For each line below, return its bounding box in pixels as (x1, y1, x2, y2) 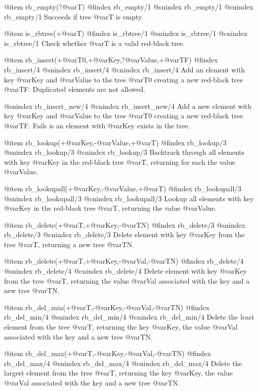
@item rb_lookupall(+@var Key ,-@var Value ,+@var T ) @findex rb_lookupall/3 (4, 183, 242, 193)
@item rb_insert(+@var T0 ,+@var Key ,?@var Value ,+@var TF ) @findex (4, 54, 218, 65)
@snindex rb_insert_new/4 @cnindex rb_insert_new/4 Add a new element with (4, 100, 252, 111)
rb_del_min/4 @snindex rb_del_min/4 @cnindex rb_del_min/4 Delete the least (4, 312, 255, 322)
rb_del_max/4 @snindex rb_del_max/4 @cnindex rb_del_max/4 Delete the (4, 358, 242, 368)
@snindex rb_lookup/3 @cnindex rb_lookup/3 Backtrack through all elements (4, 147, 245, 157)
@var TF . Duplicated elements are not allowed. (4, 84, 145, 94)
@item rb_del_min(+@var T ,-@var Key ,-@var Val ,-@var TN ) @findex (4, 302, 210, 312)
